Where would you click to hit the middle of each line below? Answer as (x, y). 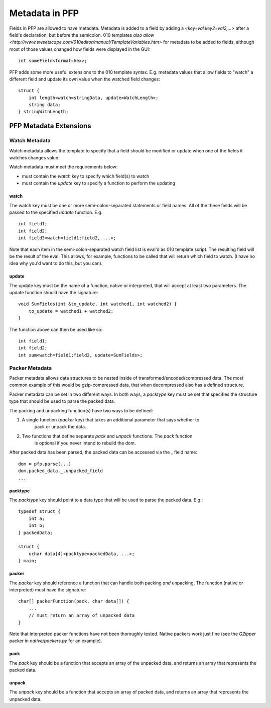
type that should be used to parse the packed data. (62, 401)
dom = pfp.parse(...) (45, 464)
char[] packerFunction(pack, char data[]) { (74, 601)
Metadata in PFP (44, 13)
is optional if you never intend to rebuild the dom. (85, 443)
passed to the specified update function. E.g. (56, 212)
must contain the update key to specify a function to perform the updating (99, 183)
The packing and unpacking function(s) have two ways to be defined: (81, 410)
